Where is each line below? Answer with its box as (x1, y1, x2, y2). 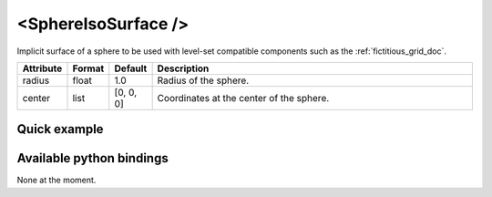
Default (114, 62, 148, 75)
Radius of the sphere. (157, 74, 250, 87)
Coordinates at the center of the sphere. (157, 91, 330, 104)
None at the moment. (16, 174, 97, 186)
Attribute (22, 62, 63, 75)
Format (72, 62, 105, 75)
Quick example (16, 121, 104, 137)
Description (157, 62, 210, 75)
